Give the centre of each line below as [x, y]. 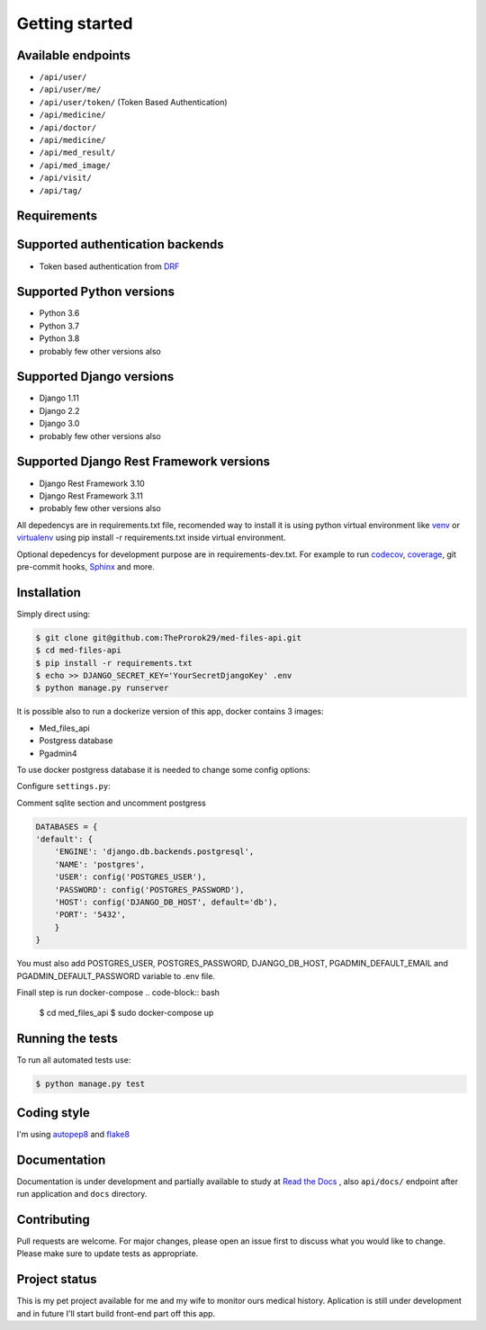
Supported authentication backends [120, 244]
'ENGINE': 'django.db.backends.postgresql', [154, 852]
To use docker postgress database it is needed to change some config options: [163, 769]
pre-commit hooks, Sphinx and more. [85, 566]
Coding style [53, 1113]
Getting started [75, 23]
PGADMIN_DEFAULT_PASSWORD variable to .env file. [116, 975]
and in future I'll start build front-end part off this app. [116, 1313]
